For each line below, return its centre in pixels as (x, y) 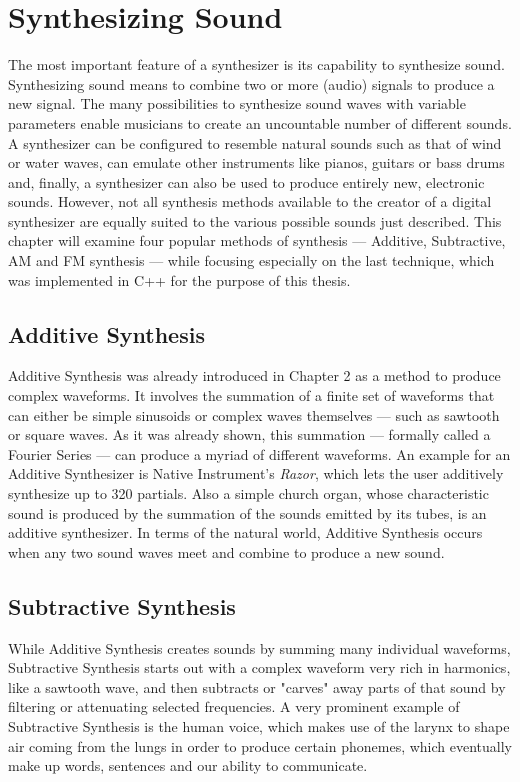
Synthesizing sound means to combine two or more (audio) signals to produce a (251, 83)
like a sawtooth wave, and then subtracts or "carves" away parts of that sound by (257, 686)
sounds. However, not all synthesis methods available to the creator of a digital (250, 201)
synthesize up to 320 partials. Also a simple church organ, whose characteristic (248, 493)
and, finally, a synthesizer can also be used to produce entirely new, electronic (246, 181)
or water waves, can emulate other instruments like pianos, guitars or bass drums (256, 162)
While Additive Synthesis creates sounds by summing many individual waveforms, (259, 647)
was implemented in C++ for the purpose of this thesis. (179, 279)
